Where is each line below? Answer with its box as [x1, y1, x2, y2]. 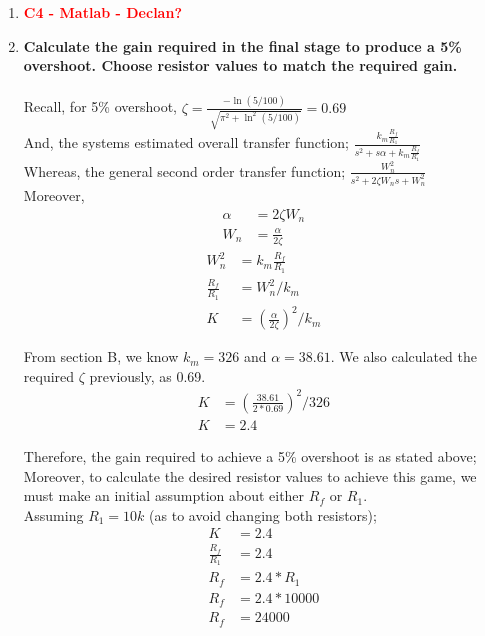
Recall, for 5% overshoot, [23, 96, 177, 117]
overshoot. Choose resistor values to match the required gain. [23, 55, 458, 76]
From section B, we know [23, 346, 179, 367]
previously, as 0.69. [89, 365, 206, 386]
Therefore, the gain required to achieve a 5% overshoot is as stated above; [23, 445, 477, 466]
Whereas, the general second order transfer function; [23, 160, 346, 181]
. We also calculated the [330, 346, 478, 367]
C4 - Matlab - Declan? [23, 2, 182, 22]
